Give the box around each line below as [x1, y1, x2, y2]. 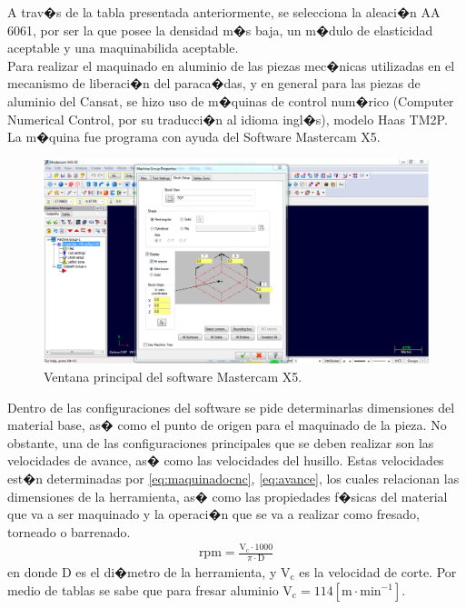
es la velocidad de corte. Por [299, 562, 457, 581]
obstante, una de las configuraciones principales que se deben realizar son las [7, 433, 434, 452]
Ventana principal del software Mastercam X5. [44, 367, 302, 385]
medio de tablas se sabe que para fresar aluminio [7, 580, 279, 599]
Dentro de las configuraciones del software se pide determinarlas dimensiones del [7, 397, 455, 416]
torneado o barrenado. [7, 522, 131, 541]
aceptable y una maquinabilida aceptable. [7, 38, 239, 57]
